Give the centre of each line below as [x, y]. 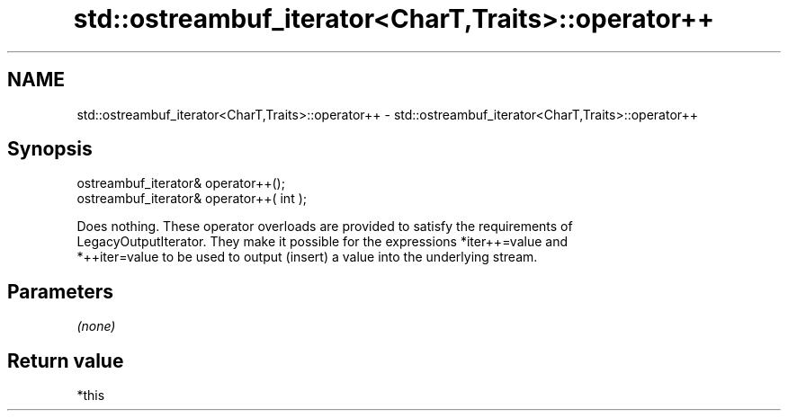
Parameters [60, 291]
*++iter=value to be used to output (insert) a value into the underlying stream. [307, 257]
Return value [66, 360]
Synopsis [50, 149]
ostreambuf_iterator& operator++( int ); [192, 199]
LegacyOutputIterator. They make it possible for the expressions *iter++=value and [322, 242]
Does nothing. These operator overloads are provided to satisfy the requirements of [325, 227]
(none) [96, 326]
